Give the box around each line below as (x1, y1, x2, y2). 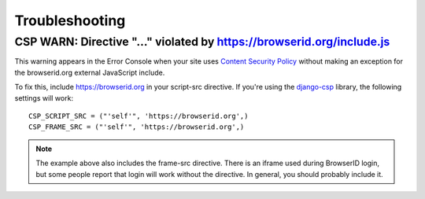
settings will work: (14, 93, 74, 102)
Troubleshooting (14, 12, 126, 29)
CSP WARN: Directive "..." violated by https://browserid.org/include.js (14, 35, 390, 49)
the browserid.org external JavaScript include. (14, 68, 165, 77)
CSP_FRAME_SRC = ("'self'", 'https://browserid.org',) (28, 123, 245, 131)
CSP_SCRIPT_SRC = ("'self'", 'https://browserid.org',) (28, 111, 249, 120)
